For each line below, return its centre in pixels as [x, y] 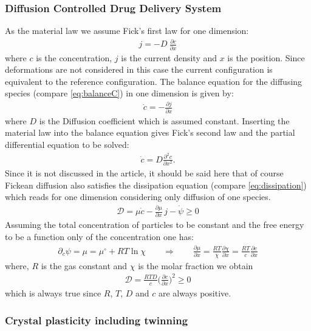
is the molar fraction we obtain [196, 265]
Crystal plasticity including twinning [97, 320]
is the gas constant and [84, 265]
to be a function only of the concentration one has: [99, 236]
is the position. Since [266, 57]
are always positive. [195, 293]
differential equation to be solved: [67, 144]
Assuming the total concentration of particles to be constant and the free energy [155, 225]
